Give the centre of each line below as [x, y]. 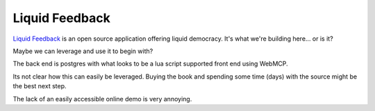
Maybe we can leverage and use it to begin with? [83, 51]
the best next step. [40, 86]
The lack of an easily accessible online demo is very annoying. [102, 99]
